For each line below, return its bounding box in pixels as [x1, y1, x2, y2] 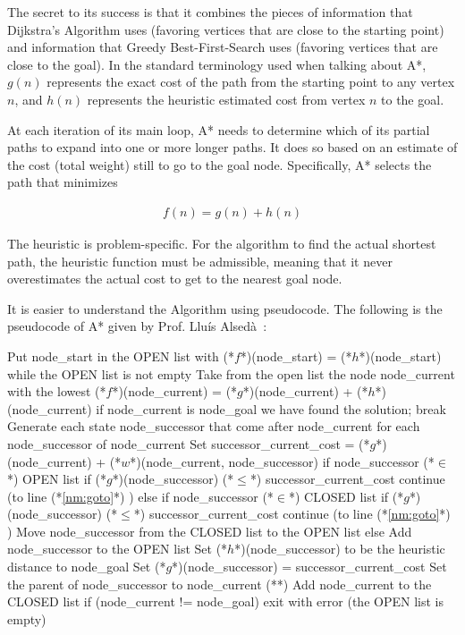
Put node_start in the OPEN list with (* [7, 346, 234, 365]
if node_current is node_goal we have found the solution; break [96, 399, 446, 418]
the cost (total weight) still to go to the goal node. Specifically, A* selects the [7, 155, 432, 174]
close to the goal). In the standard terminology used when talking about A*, [7, 55, 427, 73]
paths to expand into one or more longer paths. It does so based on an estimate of [7, 138, 458, 157]
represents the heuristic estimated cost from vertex [87, 89, 366, 108]
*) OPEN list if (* [7, 470, 106, 488]
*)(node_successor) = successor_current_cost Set [172, 557, 447, 576]
